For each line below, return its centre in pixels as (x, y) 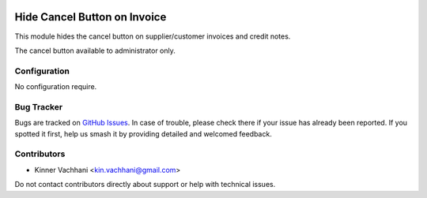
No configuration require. (56, 87)
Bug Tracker (39, 106)
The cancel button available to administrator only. (95, 50)
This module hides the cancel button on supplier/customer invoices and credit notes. (153, 36)
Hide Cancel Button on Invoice (91, 17)
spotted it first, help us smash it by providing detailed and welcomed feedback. (143, 133)
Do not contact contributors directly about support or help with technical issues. (145, 185)
